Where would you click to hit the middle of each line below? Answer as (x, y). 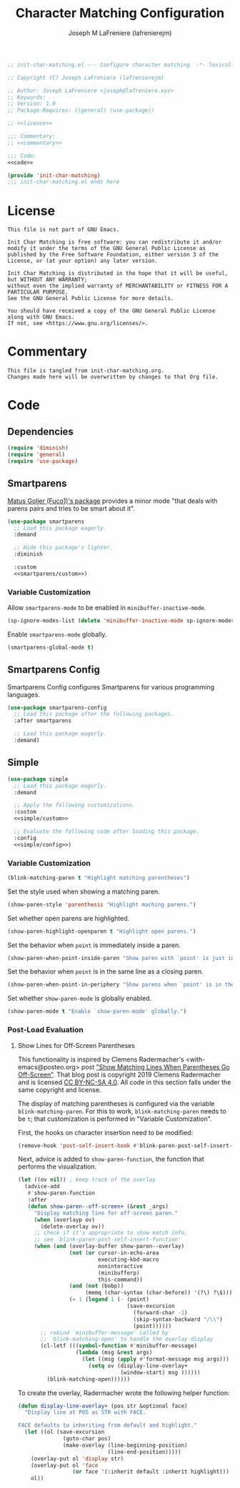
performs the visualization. (57, 1167)
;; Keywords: (27, 97)
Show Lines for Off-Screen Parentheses (76, 1045)
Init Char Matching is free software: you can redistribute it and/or (115, 242)
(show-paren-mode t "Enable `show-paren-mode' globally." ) (97, 1012)
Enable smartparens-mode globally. (57, 634)
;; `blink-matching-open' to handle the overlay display (127, 1339)
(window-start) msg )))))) (160, 1372)
